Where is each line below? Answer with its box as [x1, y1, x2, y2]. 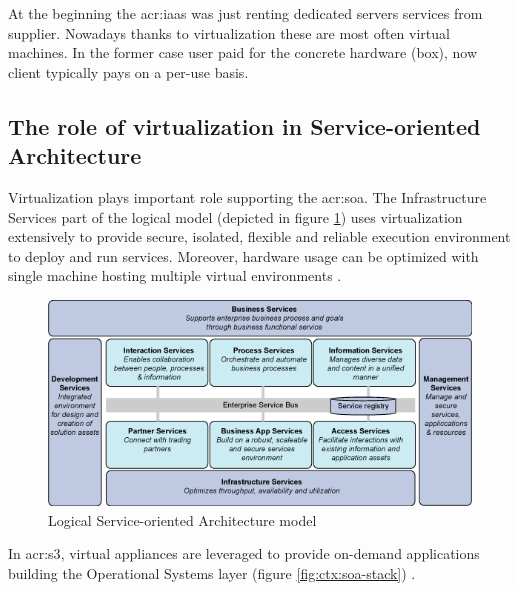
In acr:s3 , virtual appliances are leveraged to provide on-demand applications [8, 543, 480, 564]
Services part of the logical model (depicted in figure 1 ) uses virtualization [8, 206, 463, 227]
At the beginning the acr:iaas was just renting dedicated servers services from [8, 3, 483, 23]
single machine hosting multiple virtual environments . [8, 265, 342, 286]
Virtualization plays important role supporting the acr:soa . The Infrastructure [8, 186, 487, 207]
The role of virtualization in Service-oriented [8, 110, 481, 141]
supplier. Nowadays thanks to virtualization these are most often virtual [8, 22, 450, 43]
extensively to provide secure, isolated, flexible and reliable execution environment [8, 226, 511, 247]
